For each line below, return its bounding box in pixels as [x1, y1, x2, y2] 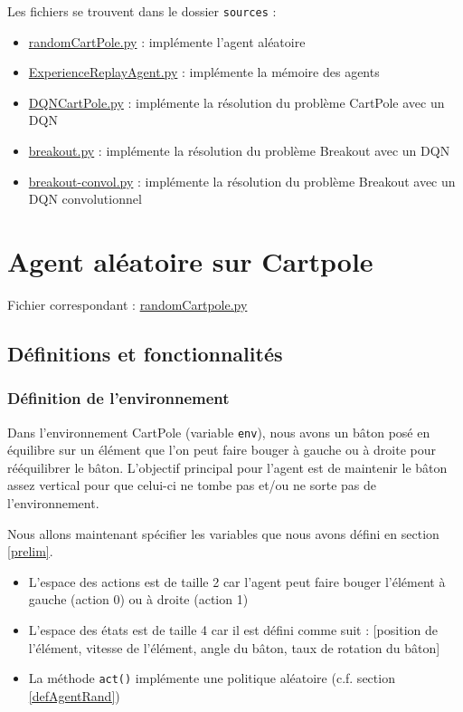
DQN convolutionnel [28, 189, 142, 208]
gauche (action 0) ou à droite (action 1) [28, 590, 249, 609]
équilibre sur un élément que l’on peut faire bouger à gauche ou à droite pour [7, 440, 437, 459]
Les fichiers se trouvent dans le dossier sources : [7, 2, 277, 20]
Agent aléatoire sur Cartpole [7, 243, 373, 279]
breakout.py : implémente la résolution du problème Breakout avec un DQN [28, 141, 450, 160]
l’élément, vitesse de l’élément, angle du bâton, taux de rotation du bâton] [28, 638, 440, 657]
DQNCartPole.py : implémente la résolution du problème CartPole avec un [28, 92, 445, 111]
